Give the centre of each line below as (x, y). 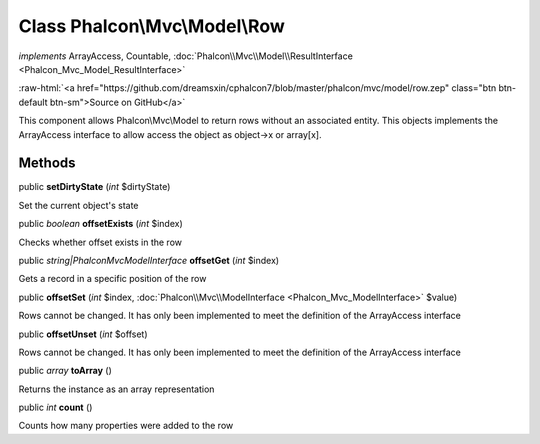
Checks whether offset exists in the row (100, 242)
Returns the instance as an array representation (116, 389)
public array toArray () (65, 371)
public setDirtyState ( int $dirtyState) (94, 187)
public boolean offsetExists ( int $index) (101, 224)
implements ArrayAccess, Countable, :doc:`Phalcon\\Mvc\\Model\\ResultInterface (186, 56)
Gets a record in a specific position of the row (112, 279)
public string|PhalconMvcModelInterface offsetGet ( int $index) (149, 260)
